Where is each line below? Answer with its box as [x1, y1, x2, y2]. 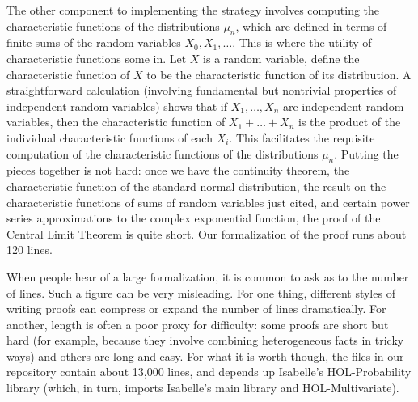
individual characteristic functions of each [6, 129, 213, 146]
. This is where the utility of [232, 34, 372, 51]
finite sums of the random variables [6, 34, 181, 51]
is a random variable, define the [203, 49, 360, 66]
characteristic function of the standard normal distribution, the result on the [6, 177, 386, 194]
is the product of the [298, 113, 401, 130]
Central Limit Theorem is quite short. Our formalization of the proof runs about [6, 225, 407, 242]
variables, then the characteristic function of [6, 113, 226, 130]
